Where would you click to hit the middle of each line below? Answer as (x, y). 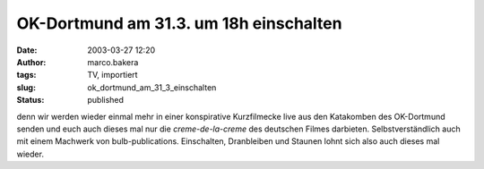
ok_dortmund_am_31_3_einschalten (152, 87)
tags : (26, 75)
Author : (31, 62)
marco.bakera (113, 62)
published (106, 100)
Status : (30, 100)
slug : (26, 87)
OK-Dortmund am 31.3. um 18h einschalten (179, 23)
